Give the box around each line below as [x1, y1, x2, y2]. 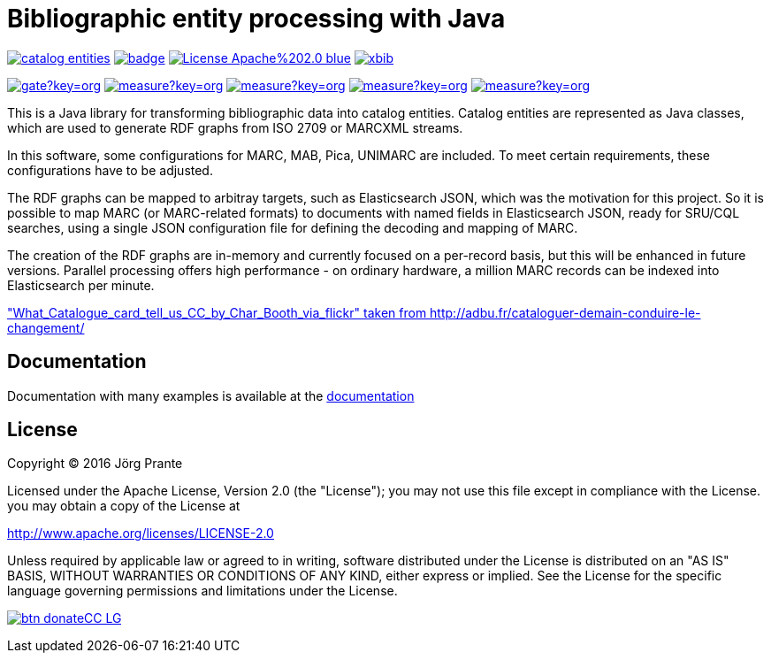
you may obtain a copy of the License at [7, 498, 240, 514]
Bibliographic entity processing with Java [7, 4, 506, 34]
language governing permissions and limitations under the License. [7, 583, 398, 599]
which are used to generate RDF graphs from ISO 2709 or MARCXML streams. [7, 119, 463, 135]
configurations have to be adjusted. [7, 162, 213, 178]
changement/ [7, 319, 85, 335]
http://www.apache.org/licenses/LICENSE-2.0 [7, 526, 274, 541]
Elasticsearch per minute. [7, 277, 155, 293]
